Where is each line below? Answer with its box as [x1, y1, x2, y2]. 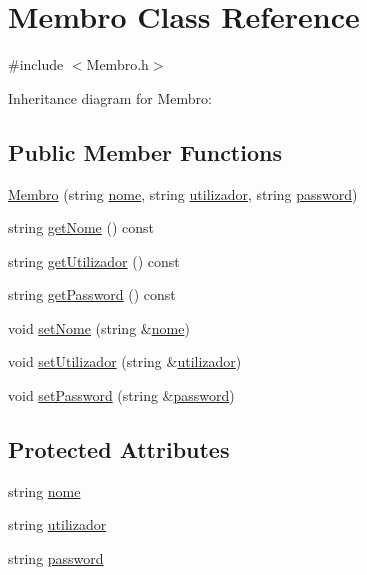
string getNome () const [8, 217, 155, 238]
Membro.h [86, 54, 149, 75]
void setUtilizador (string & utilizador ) [8, 351, 242, 372]
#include [8, 54, 64, 75]
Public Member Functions [8, 136, 282, 167]
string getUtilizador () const [8, 250, 180, 271]
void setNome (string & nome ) [8, 317, 190, 338]
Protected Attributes [8, 434, 230, 465]
